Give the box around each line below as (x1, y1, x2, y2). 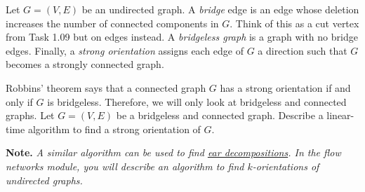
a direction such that (258, 43, 347, 57)
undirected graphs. (6, 172, 83, 187)
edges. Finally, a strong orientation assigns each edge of (6, 43, 244, 57)
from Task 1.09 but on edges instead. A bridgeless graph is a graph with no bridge (6, 29, 358, 44)
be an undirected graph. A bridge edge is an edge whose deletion (81, 2, 359, 16)
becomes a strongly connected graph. (6, 57, 164, 71)
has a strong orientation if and (220, 80, 351, 95)
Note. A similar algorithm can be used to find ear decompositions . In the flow (6, 145, 341, 160)
